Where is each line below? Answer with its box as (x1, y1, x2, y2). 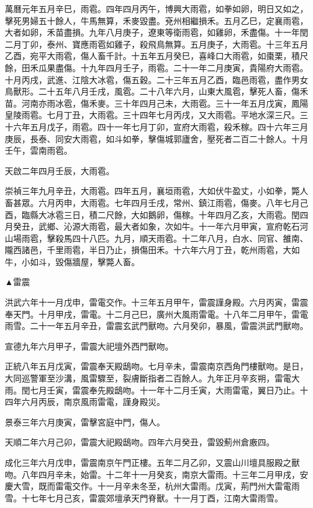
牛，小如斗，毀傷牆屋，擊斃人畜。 (5, 255, 140, 268)
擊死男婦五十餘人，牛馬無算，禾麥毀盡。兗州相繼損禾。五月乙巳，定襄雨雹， (5, 14, 308, 27)
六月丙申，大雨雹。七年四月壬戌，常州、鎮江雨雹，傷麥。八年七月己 (38, 196, 308, 209)
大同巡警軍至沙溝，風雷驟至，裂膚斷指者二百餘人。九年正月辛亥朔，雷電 (5, 372, 291, 384)
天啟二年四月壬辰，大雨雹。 (5, 164, 114, 177)
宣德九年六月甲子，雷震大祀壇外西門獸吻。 (5, 339, 173, 352)
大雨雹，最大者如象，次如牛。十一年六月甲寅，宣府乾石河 (80, 220, 308, 233)
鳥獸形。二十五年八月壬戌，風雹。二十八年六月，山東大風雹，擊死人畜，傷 (5, 85, 300, 98)
